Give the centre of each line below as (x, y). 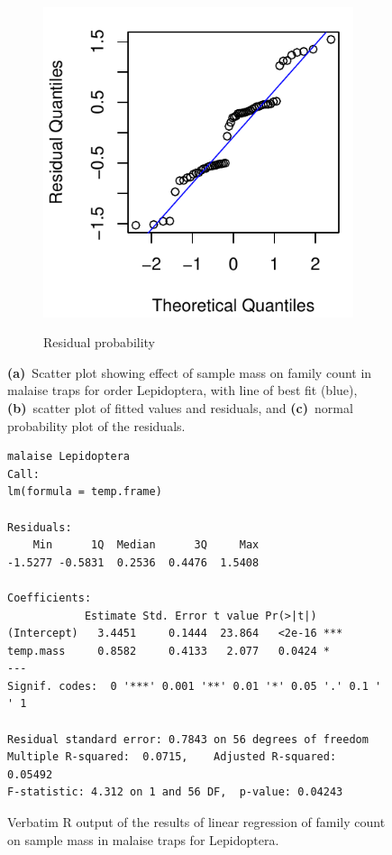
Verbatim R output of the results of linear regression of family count (196, 822)
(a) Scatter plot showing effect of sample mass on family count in (190, 372)
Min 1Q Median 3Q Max (146, 545)
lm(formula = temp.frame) (85, 492)
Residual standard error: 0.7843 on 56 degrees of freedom (188, 739)
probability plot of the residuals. (96, 425)
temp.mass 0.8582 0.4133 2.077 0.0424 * (169, 651)
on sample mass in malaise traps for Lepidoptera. (143, 839)
